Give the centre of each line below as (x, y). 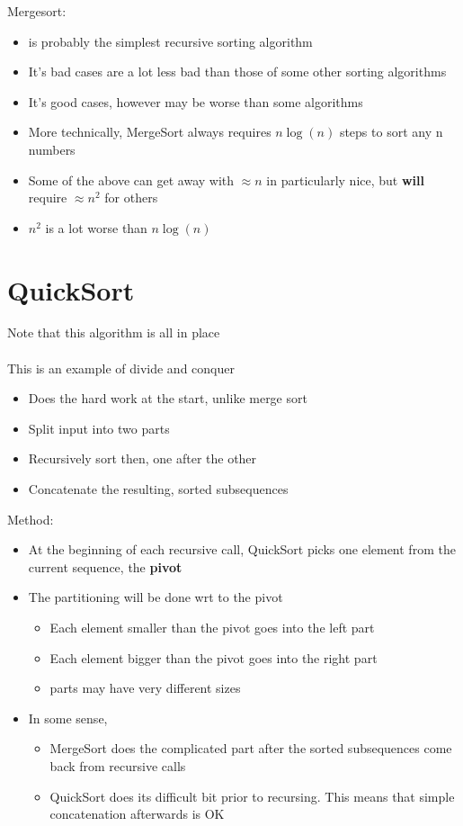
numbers (52, 149)
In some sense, (68, 718)
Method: (31, 519)
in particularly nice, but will (346, 180)
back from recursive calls (118, 765)
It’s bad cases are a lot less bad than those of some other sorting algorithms (237, 72)
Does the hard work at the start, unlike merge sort (168, 398)
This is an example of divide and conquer (121, 368)
